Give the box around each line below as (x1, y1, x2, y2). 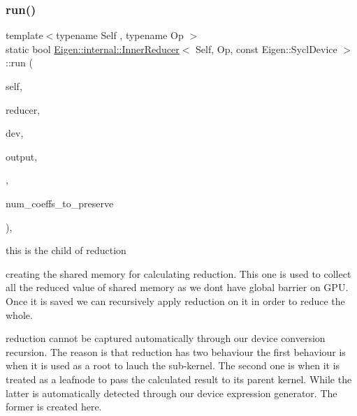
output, (6, 149, 38, 163)
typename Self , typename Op (56, 28, 184, 43)
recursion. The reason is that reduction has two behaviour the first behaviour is (6, 344, 346, 359)
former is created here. (6, 399, 102, 414)
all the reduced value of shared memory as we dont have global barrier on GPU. (6, 280, 349, 295)
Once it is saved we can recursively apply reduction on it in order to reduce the (6, 293, 345, 308)
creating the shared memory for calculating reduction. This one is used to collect (6, 266, 351, 281)
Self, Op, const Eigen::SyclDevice (196, 41, 337, 56)
